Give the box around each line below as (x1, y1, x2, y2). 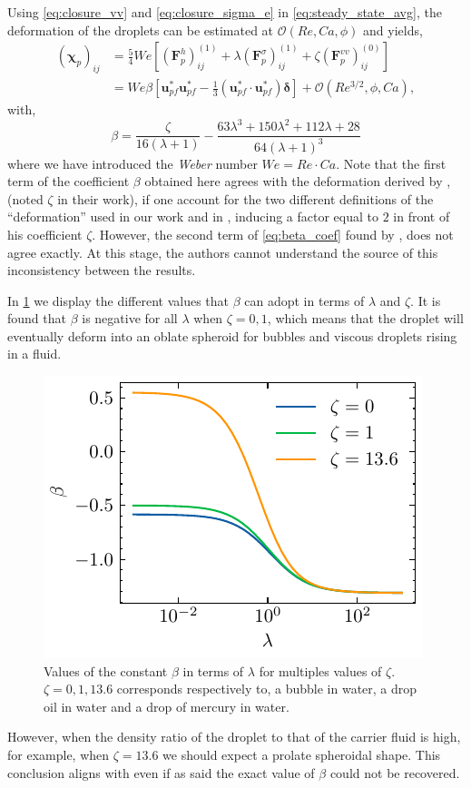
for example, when (7, 745, 110, 764)
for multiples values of (259, 661, 382, 680)
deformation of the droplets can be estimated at (7, 20, 274, 39)
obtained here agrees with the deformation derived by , (144, 172, 451, 191)
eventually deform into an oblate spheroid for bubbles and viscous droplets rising (7, 326, 457, 345)
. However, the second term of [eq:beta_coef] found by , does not (92, 224, 454, 243)
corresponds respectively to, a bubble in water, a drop (116, 679, 417, 698)
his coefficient (7, 224, 83, 243)
